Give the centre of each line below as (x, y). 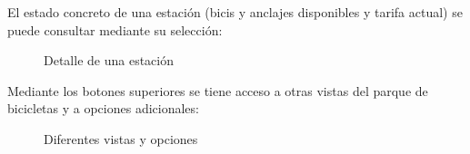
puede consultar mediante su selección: (115, 29)
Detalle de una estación (109, 60)
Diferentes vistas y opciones (121, 138)
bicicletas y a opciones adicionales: (103, 108)
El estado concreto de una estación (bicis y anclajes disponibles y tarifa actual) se (235, 12)
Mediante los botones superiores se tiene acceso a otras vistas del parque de (218, 90)
